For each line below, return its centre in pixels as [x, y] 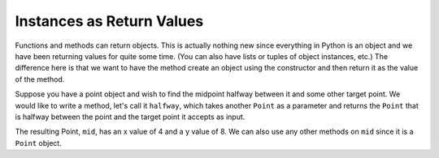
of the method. [40, 79]
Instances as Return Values [109, 21]
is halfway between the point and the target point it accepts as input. [130, 117]
